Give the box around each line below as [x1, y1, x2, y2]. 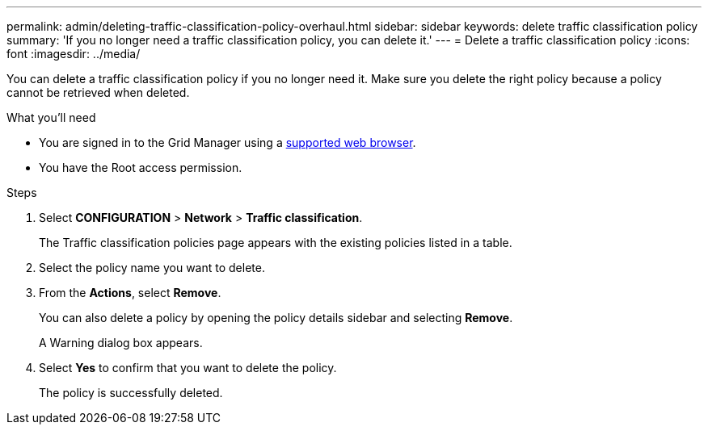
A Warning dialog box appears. [39, 336, 203, 349]
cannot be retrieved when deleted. [6, 86, 190, 99]
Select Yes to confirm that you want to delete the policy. [39, 361, 337, 375]
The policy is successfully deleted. [39, 386, 223, 400]
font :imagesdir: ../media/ [6, 47, 141, 61]
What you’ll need [6, 111, 96, 124]
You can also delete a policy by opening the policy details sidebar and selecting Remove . [39, 311, 513, 324]
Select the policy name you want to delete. [39, 261, 265, 274]
